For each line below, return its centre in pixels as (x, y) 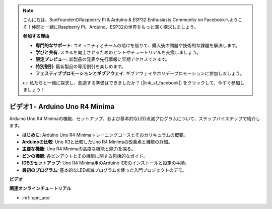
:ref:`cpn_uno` (37, 197)
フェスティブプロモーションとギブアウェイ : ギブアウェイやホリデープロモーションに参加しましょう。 (140, 73)
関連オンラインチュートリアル (40, 188)
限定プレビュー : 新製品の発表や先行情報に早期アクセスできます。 (103, 59)
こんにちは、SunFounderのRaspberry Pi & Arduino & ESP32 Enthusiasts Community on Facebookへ (126, 20)
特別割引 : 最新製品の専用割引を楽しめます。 (81, 66)
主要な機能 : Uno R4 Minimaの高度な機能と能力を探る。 (79, 149)
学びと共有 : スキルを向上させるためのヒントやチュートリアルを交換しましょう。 (118, 52)
